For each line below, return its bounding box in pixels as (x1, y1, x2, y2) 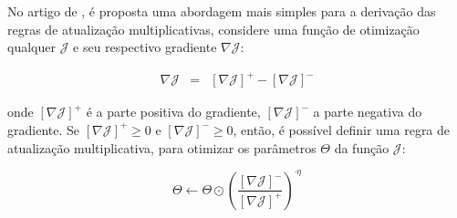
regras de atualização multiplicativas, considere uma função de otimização (7, 19, 420, 38)
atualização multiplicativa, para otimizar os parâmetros (7, 138, 317, 157)
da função (334, 138, 389, 157)
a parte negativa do (313, 102, 422, 121)
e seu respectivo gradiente (73, 37, 217, 57)
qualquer (7, 37, 56, 57)
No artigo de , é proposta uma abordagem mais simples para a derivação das (7, 2, 436, 20)
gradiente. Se (7, 119, 79, 139)
